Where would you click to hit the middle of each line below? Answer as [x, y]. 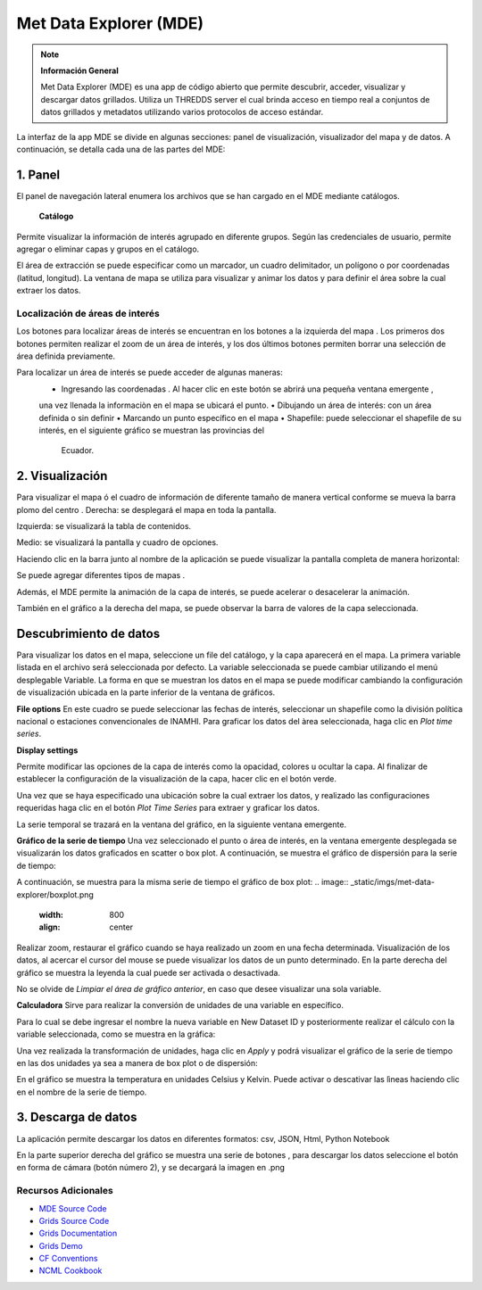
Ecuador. [77, 451]
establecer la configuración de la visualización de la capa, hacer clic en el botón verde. [177, 779]
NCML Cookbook [71, 1270]
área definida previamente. [66, 356]
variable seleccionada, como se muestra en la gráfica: [116, 1034]
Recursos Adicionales [65, 1191]
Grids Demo [61, 1245]
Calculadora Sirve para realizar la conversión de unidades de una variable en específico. [180, 1005]
